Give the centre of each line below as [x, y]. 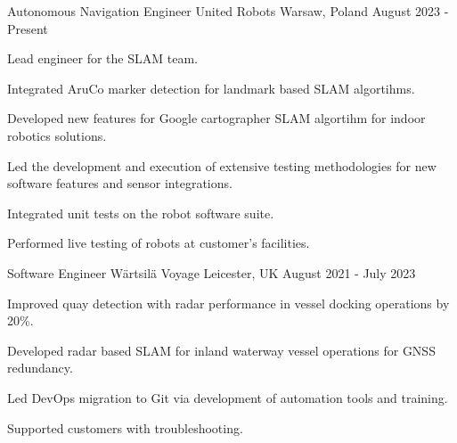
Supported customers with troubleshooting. [125, 427]
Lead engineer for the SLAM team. [102, 58]
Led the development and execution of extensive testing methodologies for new [222, 165]
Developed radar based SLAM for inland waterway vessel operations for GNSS [221, 350]
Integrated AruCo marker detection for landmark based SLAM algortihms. [211, 88]
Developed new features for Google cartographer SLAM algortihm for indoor [216, 118]
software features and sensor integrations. [120, 183]
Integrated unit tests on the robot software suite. [141, 213]
